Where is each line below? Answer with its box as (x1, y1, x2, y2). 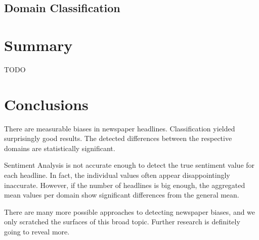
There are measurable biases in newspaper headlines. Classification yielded (4, 123, 235, 133)
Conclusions (4, 93, 89, 114)
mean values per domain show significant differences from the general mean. (4, 189, 239, 200)
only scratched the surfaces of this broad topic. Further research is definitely (4, 216, 240, 227)
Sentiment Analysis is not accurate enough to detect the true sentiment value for (4, 160, 255, 170)
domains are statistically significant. (4, 142, 115, 153)
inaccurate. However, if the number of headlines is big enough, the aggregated (4, 179, 245, 190)
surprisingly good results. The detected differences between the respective (4, 133, 232, 143)
